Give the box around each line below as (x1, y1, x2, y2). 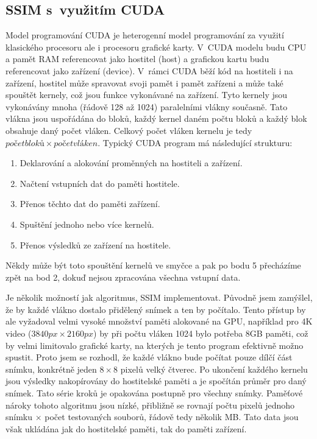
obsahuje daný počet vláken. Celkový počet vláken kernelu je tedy (5, 124, 252, 136)
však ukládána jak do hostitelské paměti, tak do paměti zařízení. (5, 422, 247, 435)
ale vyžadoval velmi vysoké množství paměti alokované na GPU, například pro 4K (5, 315, 313, 328)
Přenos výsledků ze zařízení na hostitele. (20, 238, 171, 251)
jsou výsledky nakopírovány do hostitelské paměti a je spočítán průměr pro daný (5, 374, 307, 387)
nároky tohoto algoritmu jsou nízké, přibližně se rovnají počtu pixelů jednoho (5, 398, 295, 411)
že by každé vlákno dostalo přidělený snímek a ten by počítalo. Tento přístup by (5, 303, 306, 315)
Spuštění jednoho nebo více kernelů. (20, 217, 154, 230)
